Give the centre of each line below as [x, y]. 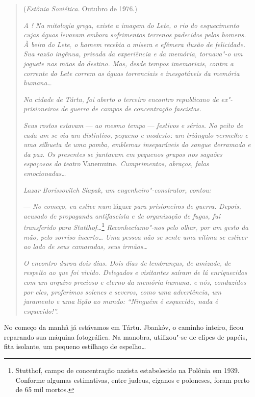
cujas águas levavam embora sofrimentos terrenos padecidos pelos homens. [135, 35]
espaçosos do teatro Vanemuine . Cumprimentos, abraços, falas [116, 163]
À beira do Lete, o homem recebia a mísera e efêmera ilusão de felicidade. [134, 44]
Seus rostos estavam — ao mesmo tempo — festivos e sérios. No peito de [133, 125]
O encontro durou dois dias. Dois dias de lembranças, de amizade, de [127, 262]
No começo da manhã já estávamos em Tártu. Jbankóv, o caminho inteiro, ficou [124, 327]
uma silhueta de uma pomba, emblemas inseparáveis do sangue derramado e [137, 144]
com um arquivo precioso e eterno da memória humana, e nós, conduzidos [135, 282]
